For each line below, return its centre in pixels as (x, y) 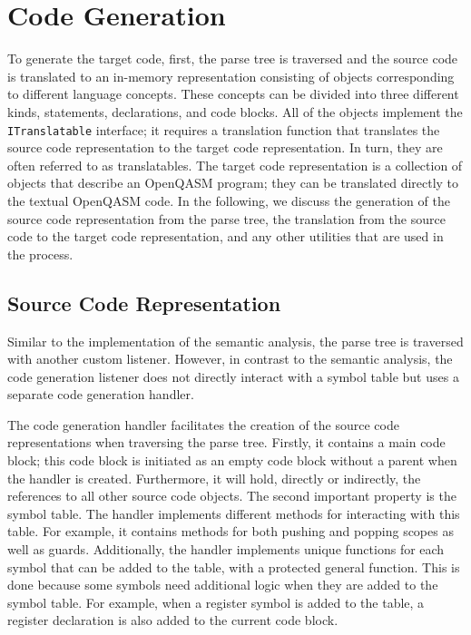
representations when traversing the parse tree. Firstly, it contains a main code (226, 442)
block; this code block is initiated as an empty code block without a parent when (232, 460)
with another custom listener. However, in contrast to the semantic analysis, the (230, 359)
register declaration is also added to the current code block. (173, 620)
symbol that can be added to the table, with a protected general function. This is (234, 567)
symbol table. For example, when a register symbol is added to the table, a (216, 602)
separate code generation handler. (101, 394)
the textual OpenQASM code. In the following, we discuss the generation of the (229, 200)
